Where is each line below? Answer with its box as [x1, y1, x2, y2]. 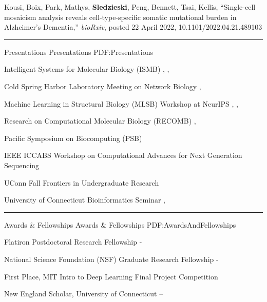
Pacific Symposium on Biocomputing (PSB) [4, 132, 142, 143]
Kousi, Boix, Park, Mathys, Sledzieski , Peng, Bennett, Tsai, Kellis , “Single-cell [4, 2, 256, 12]
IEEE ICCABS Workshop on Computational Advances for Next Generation [4, 150, 242, 160]
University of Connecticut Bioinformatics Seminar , [4, 194, 165, 205]
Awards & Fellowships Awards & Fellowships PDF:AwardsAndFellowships [4, 219, 236, 230]
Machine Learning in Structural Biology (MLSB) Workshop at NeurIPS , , [4, 98, 238, 109]
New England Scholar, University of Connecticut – [4, 288, 163, 299]
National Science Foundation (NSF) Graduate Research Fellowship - [4, 253, 219, 264]
